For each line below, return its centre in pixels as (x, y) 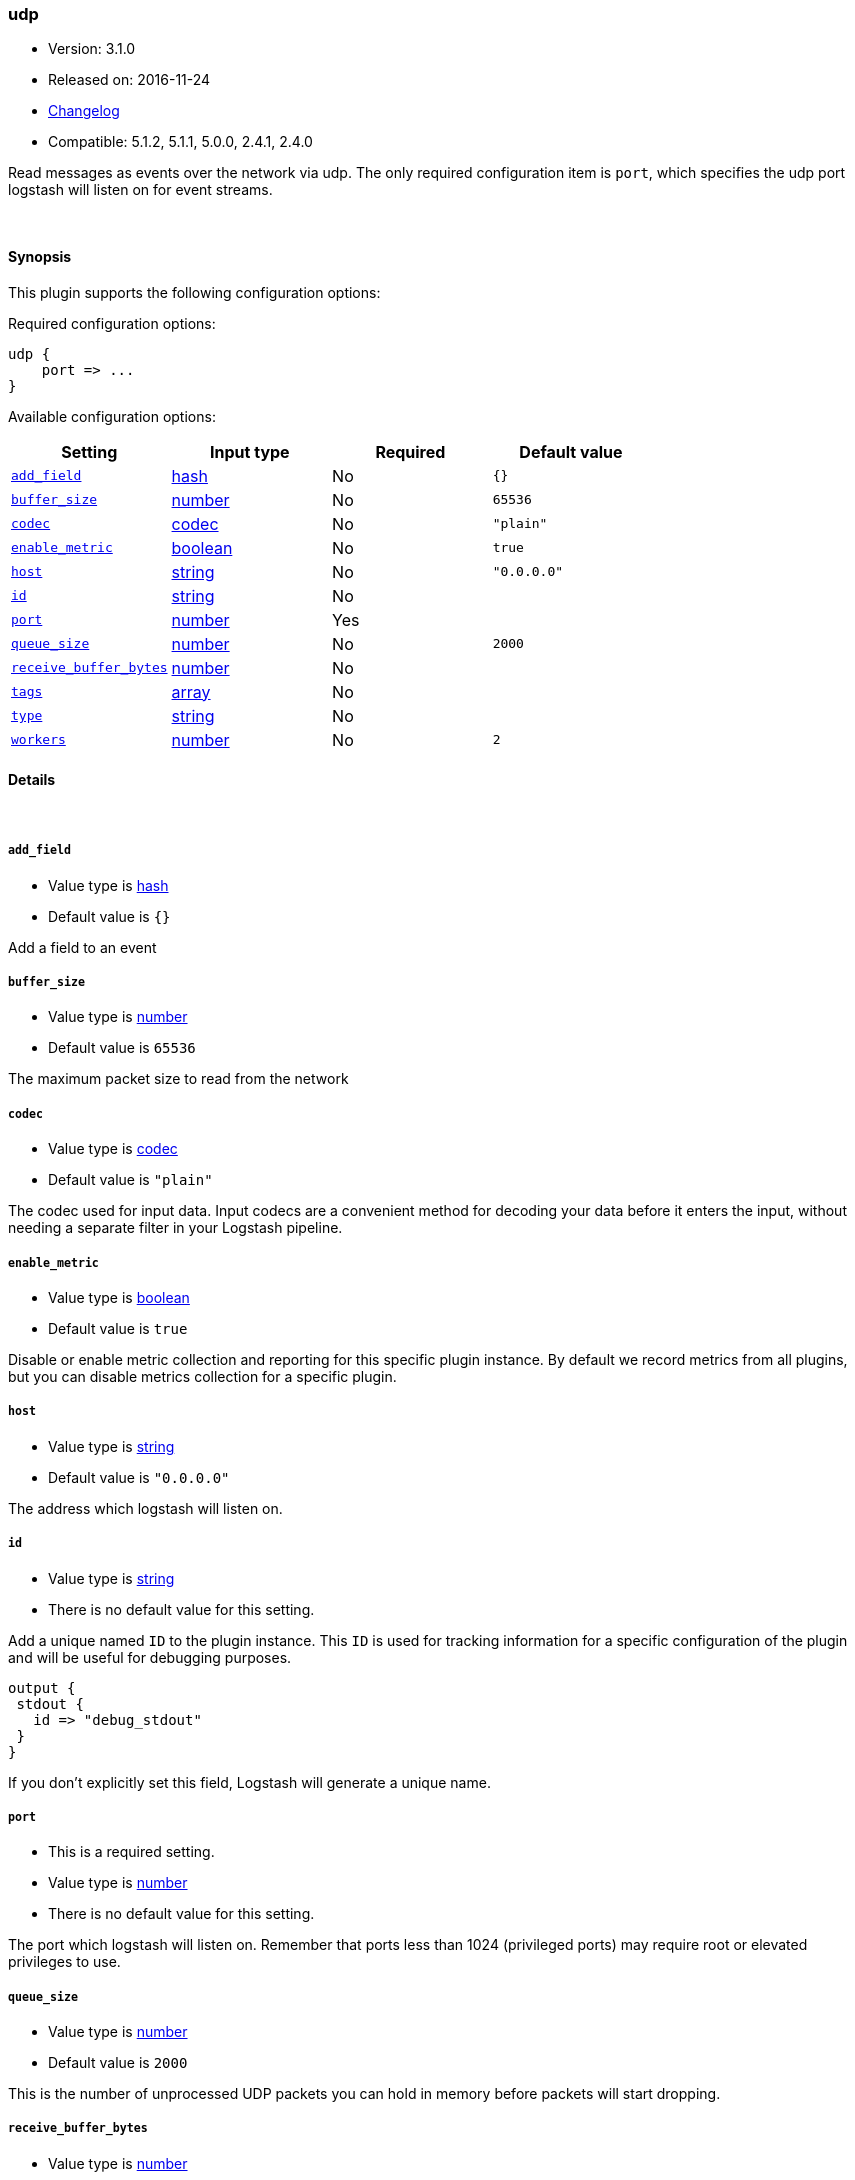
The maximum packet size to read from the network (178, 1079)
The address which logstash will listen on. (145, 1508)
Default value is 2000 (118, 2063)
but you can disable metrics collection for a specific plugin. (202, 1376)
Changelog (84, 111)
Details (32, 780)
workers (38, 740)
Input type (250, 451)
